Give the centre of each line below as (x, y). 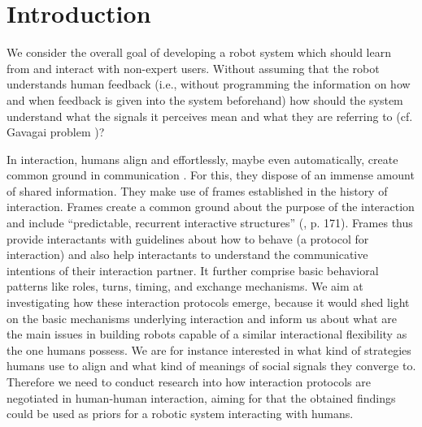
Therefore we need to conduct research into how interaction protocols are (189, 382)
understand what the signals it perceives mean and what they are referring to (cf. (210, 116)
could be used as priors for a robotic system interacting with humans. (180, 414)
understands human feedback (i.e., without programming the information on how (209, 84)
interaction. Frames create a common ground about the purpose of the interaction (211, 207)
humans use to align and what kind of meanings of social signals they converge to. (211, 366)
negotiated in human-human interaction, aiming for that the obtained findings (201, 397)
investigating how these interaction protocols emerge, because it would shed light (208, 302)
